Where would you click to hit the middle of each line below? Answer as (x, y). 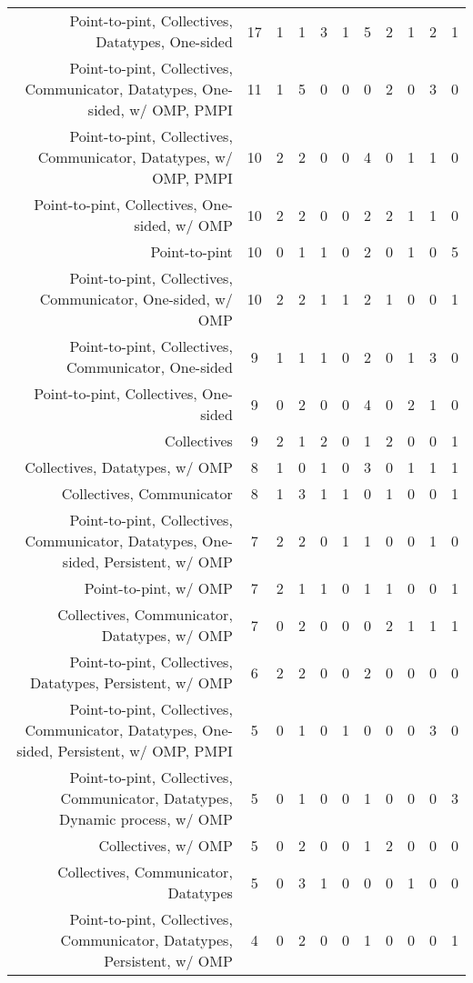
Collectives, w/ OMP (166, 845)
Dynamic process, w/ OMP (146, 819)
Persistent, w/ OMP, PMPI (145, 751)
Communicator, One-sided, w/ (136, 299)
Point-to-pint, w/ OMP (158, 588)
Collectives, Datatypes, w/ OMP (129, 467)
